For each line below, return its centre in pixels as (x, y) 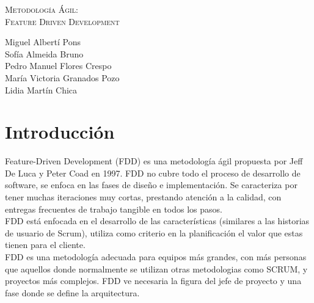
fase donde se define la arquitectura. (72, 292)
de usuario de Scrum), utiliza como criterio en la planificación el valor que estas (154, 232)
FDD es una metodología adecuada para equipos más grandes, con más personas (156, 257)
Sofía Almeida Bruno (44, 53)
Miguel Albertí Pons (43, 42)
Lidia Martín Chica (41, 89)
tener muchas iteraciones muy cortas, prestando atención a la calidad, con (143, 197)
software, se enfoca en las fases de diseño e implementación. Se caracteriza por (151, 185)
